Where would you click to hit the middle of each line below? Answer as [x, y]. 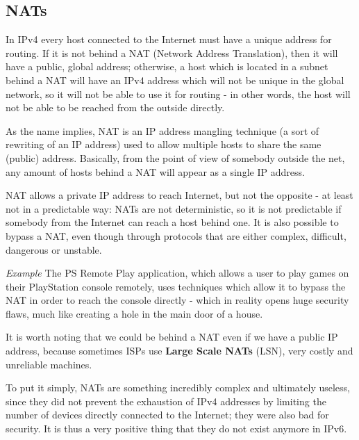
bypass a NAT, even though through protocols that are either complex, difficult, [176, 235]
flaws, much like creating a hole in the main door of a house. [134, 313]
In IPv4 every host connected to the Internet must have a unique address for [169, 39]
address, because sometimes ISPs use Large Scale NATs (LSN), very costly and [179, 351]
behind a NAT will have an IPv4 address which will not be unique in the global [175, 80]
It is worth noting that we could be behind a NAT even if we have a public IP [172, 337]
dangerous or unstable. [54, 249]
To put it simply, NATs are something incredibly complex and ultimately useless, [178, 388]
